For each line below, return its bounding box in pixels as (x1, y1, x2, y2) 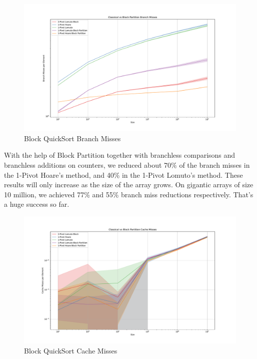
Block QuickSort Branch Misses (24, 133, 121, 143)
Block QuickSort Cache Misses (24, 345, 117, 355)
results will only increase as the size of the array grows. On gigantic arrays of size (4, 179, 253, 190)
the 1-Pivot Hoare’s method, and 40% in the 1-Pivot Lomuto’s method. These (4, 169, 243, 180)
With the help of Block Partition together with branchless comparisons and (4, 150, 235, 160)
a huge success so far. (4, 199, 69, 209)
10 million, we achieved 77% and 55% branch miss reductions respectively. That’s (4, 189, 253, 199)
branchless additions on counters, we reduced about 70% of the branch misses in (4, 160, 250, 170)
